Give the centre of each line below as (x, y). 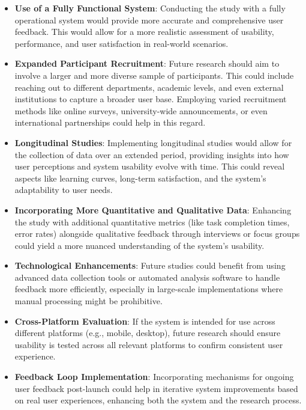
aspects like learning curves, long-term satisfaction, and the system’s (140, 178)
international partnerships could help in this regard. (110, 122)
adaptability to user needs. (64, 190)
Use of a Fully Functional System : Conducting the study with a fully (150, 8)
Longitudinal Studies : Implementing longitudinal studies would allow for (153, 142)
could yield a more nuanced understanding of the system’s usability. (139, 245)
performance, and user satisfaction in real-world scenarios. (121, 43)
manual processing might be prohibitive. (88, 301)
